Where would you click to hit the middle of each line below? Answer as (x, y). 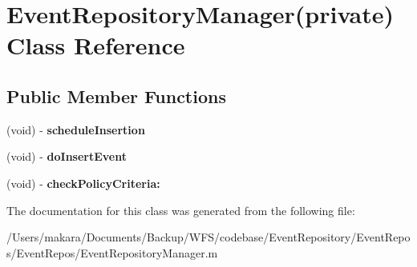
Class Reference (96, 45)
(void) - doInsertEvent (67, 156)
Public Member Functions (116, 96)
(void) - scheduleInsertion (76, 129)
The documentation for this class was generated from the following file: (181, 210)
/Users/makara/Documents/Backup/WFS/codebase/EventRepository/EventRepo (208, 237)
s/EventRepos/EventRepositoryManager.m (112, 252)
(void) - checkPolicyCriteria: (83, 183)
